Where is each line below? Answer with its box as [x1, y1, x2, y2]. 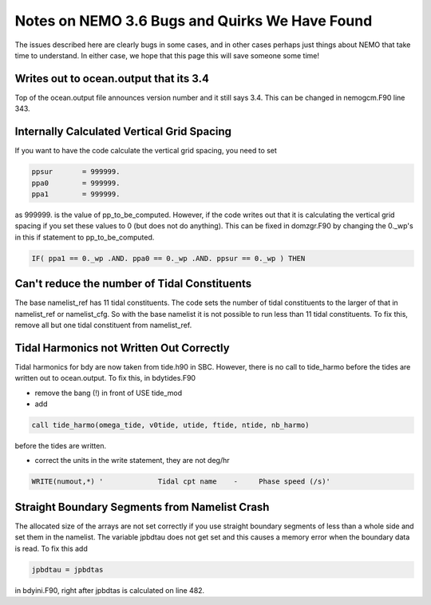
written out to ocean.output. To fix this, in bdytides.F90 [14, 374, 196, 383]
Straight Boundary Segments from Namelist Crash [14, 500, 270, 514]
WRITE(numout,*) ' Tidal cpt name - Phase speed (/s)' [31, 477, 331, 486]
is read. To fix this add [14, 544, 88, 553]
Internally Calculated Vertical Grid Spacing [14, 125, 231, 139]
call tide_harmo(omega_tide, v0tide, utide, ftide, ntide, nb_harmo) [31, 421, 310, 429]
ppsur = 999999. [31, 168, 121, 176]
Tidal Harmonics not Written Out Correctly [14, 341, 231, 354]
